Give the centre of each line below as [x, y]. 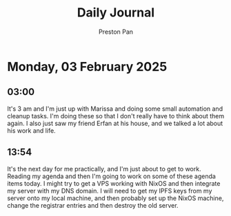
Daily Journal [116, 13]
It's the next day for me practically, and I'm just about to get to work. [104, 169]
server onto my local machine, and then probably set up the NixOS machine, [115, 198]
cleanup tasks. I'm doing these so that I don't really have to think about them [116, 116]
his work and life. [32, 130]
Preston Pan [116, 32]
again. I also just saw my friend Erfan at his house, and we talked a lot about [115, 123]
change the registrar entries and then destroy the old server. [93, 205]
